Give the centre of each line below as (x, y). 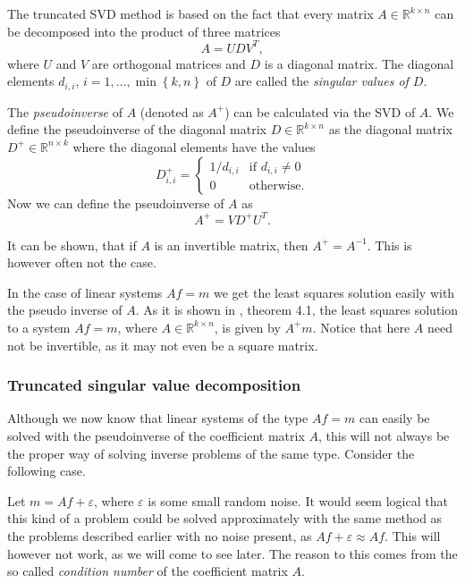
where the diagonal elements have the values (194, 146)
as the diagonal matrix (390, 129)
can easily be (394, 418)
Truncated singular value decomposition (154, 385)
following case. (46, 471)
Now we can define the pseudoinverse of (116, 203)
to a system (39, 327)
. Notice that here (361, 327)
